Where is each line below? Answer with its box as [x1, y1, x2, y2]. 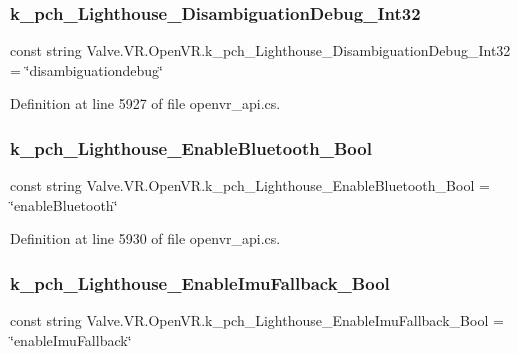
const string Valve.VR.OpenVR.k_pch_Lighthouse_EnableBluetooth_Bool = [10, 175, 490, 196]
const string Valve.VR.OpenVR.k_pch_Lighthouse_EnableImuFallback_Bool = [10, 310, 504, 331]
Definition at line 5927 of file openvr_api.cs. [10, 93, 281, 114]
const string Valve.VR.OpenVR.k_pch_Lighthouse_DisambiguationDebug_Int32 [10, 40, 511, 61]
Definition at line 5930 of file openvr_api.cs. [10, 228, 281, 249]
